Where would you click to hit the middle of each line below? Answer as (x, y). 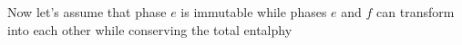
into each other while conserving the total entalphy (150, 29)
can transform (416, 12)
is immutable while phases (254, 12)
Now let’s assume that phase (87, 12)
